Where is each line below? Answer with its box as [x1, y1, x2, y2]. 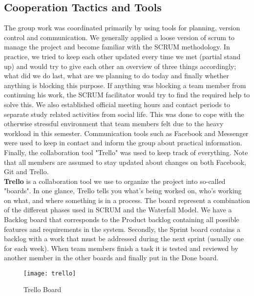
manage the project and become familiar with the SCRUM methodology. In [4, 42, 230, 52]
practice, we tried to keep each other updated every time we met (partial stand [4, 51, 241, 61]
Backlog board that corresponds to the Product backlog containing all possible [4, 214, 239, 225]
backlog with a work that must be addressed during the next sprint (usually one [4, 233, 244, 244]
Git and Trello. [4, 166, 49, 177]
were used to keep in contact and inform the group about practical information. [4, 137, 242, 148]
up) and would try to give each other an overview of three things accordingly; [4, 61, 236, 71]
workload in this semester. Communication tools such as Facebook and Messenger [4, 128, 249, 138]
